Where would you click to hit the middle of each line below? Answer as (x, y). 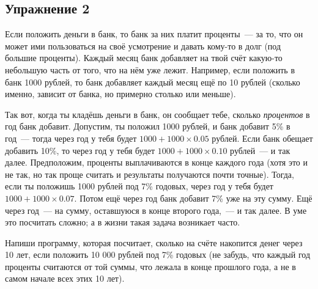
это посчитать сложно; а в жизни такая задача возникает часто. (123, 222)
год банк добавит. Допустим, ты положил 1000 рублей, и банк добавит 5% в (148, 126)
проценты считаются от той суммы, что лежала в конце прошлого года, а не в (150, 266)
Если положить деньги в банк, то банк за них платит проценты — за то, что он (154, 34)
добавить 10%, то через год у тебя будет (80, 150)
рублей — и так (260, 150)
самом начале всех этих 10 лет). (65, 278)
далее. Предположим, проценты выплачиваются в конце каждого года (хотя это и (157, 162)
